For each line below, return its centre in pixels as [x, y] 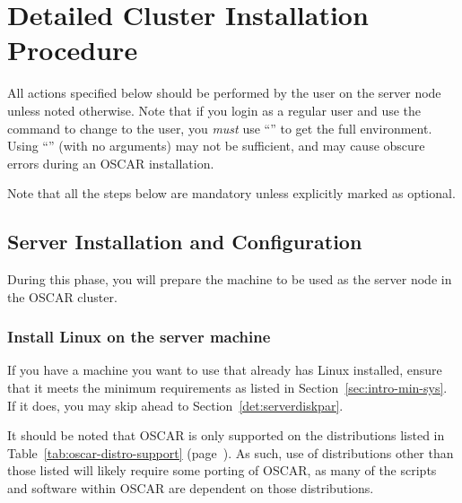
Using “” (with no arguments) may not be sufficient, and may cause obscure [216, 146]
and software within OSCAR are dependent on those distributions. [191, 488]
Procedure [73, 50]
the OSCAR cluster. [62, 296]
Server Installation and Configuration [185, 242]
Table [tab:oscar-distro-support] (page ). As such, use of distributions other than [231, 452]
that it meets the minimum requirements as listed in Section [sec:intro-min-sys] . [227, 388]
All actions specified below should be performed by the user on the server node [224, 93]
